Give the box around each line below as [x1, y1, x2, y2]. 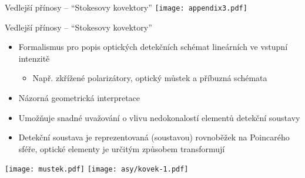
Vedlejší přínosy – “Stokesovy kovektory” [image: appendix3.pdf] [5, 1, 247, 13]
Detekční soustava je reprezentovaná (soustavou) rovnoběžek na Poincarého [18, 131, 290, 143]
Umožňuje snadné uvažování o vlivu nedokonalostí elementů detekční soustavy [18, 111, 300, 123]
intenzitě [18, 52, 50, 64]
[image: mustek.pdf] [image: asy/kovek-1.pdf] [5, 165, 189, 174]
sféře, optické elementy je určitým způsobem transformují [18, 142, 225, 155]
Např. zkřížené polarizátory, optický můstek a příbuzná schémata [32, 72, 267, 84]
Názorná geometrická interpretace [18, 92, 140, 104]
